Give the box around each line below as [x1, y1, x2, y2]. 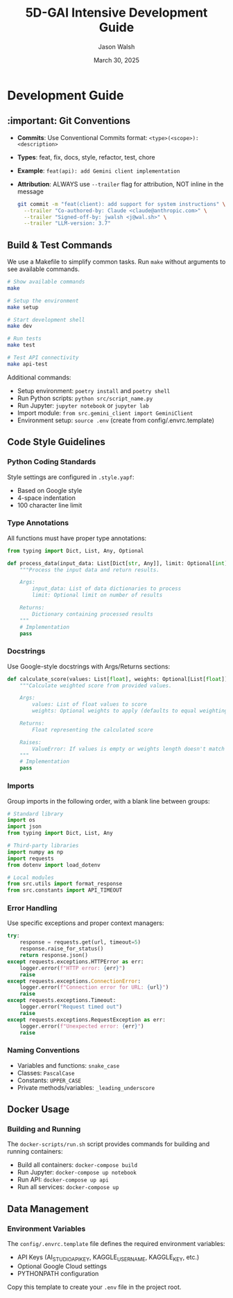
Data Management [7, 1203, 89, 1215]
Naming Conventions [7, 1046, 80, 1055]
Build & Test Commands [7, 239, 112, 251]
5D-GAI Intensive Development [25, 5, 208, 21]
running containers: [7, 1148, 63, 1156]
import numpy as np [7, 848, 64, 856]
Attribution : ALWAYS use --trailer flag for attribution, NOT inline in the [17, 180, 224, 188]
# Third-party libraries [7, 842, 79, 849]
